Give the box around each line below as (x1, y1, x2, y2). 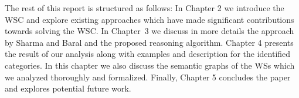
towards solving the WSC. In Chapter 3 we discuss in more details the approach (5, 25, 294, 37)
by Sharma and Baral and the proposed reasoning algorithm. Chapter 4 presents (5, 36, 294, 48)
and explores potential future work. (5, 82, 131, 94)
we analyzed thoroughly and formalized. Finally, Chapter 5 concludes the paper (5, 70, 291, 83)
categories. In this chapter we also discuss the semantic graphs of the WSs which (5, 59, 295, 71)
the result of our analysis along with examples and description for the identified (5, 48, 291, 60)
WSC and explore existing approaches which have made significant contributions (5, 13, 294, 25)
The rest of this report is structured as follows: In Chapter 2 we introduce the (5, 2, 284, 13)
